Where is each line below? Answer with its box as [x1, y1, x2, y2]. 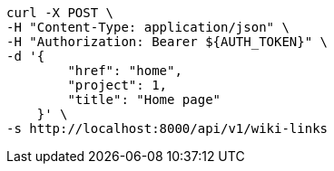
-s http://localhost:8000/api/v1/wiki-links [6, 121, 329, 136]
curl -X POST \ [6, 5, 114, 20]
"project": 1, [67, 78, 168, 92]
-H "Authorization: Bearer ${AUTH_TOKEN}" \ [6, 34, 329, 49]
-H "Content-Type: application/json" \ [6, 20, 290, 34]
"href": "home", [67, 63, 182, 78]
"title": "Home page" [67, 92, 221, 107]
